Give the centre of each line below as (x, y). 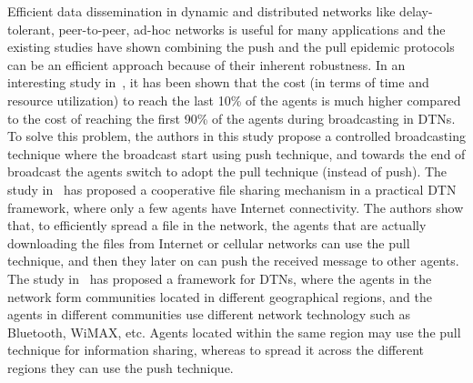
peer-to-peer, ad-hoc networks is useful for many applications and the (252, 29)
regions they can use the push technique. (121, 367)
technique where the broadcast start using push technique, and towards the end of (236, 153)
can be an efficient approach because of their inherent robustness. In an (206, 64)
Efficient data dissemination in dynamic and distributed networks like (201, 11)
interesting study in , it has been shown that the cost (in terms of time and (218, 82)
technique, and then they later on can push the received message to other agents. (233, 261)
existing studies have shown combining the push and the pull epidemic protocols (231, 47)
